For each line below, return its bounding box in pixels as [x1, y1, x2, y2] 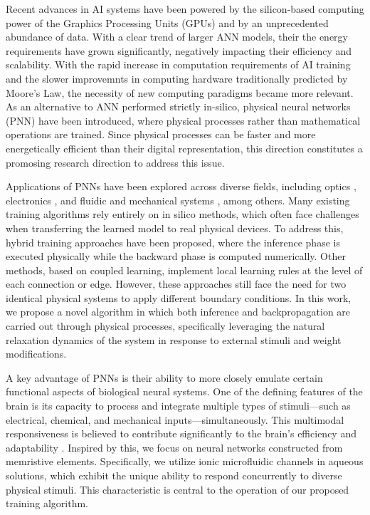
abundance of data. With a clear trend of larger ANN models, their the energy [6, 29, 348, 44]
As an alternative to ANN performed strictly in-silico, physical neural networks [6, 99, 351, 114]
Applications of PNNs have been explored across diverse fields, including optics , [6, 179, 356, 194]
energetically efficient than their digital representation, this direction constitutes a [6, 140, 363, 155]
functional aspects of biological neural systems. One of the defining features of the [6, 384, 363, 399]
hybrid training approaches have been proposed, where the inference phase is [6, 234, 340, 249]
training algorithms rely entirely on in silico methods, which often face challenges [6, 207, 359, 222]
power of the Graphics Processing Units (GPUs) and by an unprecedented [6, 15, 329, 30]
